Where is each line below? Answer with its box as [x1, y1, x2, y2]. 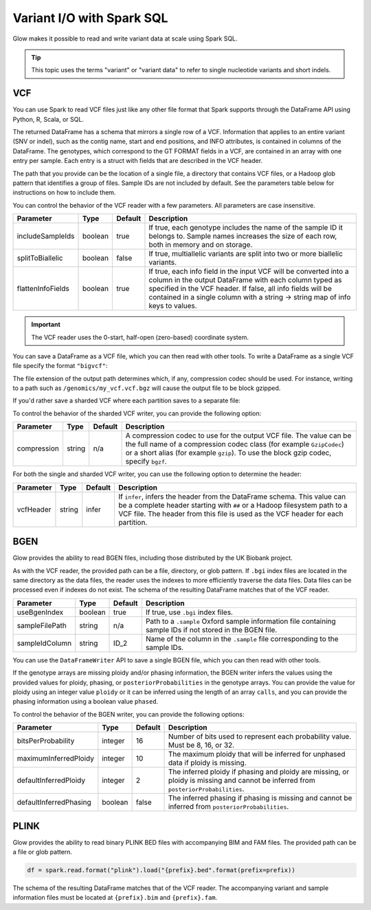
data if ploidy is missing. [168, 758, 247, 768]
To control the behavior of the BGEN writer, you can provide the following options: [12, 710, 245, 718]
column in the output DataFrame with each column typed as [148, 275, 342, 285]
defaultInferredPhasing [16, 798, 92, 808]
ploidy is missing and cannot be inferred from [168, 776, 315, 786]
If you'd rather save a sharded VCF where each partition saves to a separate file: [12, 396, 240, 405]
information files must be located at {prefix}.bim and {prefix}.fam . [12, 893, 218, 902]
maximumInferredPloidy [16, 754, 94, 763]
